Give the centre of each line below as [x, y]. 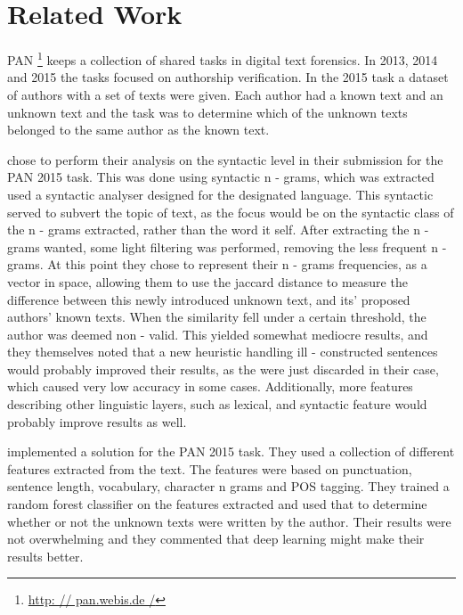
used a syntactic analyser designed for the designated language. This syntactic [220, 194]
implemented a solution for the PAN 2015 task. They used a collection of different [231, 451]
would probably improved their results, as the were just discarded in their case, [223, 369]
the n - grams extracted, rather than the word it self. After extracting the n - [218, 230]
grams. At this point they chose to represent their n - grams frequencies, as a [217, 264]
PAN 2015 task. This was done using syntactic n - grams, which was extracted [221, 177]
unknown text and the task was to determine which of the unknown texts [207, 112]
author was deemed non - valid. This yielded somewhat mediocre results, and [218, 334]
